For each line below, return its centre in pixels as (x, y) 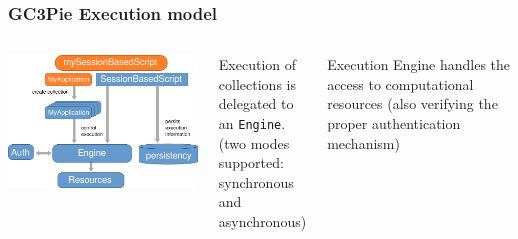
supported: (251, 162)
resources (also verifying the (412, 103)
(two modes (254, 142)
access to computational (400, 83)
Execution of (257, 64)
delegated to (256, 103)
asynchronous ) (262, 221)
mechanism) (363, 142)
